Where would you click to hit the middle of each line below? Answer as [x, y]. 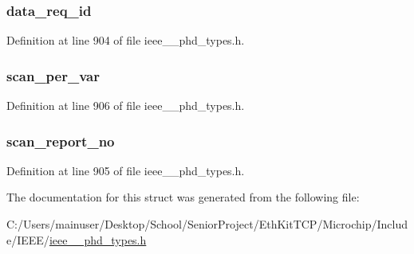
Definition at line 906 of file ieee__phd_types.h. [126, 106]
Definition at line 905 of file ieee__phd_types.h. [126, 170]
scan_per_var [53, 75]
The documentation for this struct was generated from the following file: [183, 197]
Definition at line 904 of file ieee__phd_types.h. [126, 40]
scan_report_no [61, 141]
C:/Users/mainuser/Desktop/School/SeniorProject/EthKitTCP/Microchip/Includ [207, 224]
